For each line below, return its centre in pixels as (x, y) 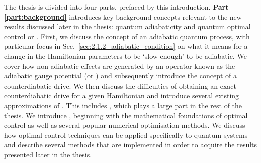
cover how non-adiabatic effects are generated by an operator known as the (120, 66)
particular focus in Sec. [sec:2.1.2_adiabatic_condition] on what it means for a (126, 46)
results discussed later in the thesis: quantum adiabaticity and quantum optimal (127, 26)
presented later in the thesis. (48, 154)
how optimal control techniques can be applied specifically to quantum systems (126, 135)
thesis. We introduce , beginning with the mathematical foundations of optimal (126, 115)
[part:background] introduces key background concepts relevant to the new (123, 16)
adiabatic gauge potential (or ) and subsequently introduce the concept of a (121, 76)
